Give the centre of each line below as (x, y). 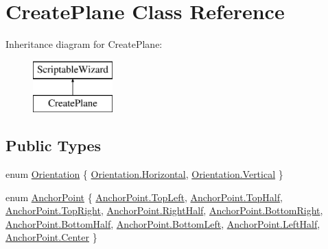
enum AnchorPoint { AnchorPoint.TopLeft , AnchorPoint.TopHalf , (144, 197)
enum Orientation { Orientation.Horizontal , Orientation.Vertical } (144, 174)
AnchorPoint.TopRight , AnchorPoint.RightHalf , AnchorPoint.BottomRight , (164, 210)
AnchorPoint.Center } (51, 237)
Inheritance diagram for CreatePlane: (84, 44)
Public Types (54, 145)
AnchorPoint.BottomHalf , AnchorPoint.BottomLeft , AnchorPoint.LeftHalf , (163, 223)
